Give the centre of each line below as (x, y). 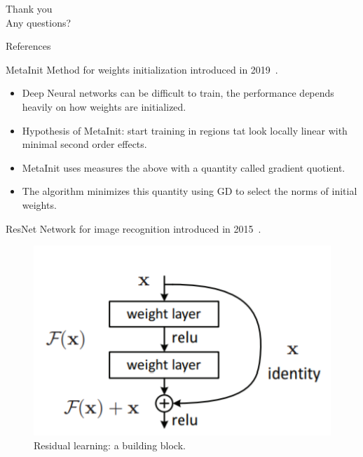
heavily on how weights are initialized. (104, 106)
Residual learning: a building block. (110, 445)
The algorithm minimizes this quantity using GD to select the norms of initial (190, 191)
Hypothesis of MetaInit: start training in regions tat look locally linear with (185, 130)
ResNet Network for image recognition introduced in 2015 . (133, 228)
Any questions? (39, 22)
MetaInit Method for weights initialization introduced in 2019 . (142, 69)
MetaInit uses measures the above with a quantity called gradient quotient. (184, 167)
